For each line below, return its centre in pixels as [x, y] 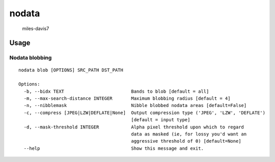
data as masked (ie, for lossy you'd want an [189, 134]
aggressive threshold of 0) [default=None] [186, 141]
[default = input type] [161, 120]
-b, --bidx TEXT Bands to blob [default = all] [116, 91]
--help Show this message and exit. [114, 148]
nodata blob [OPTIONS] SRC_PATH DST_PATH [71, 70]
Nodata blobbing [31, 58]
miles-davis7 [36, 29]
